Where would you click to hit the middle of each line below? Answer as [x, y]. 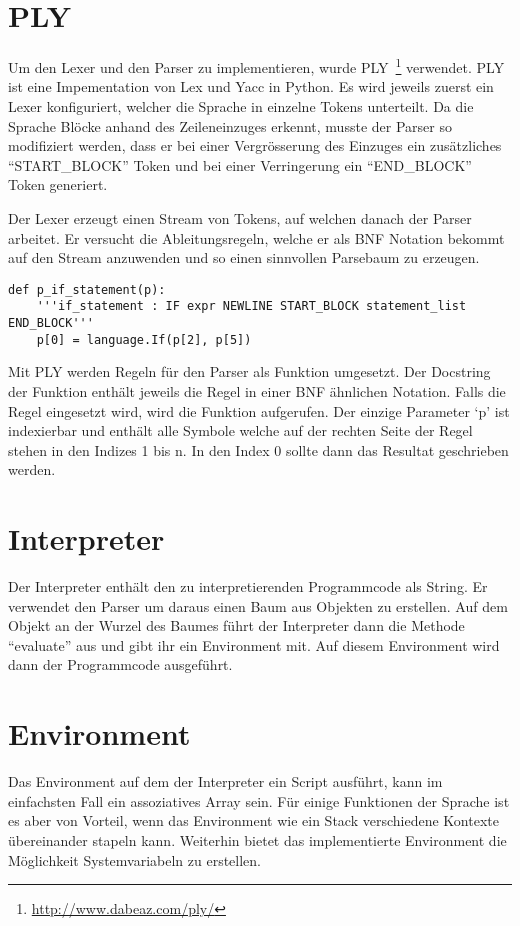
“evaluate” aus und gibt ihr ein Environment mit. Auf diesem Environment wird [254, 644]
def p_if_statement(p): [87, 289]
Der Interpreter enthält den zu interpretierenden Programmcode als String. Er [248, 586]
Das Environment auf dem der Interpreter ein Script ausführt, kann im [225, 781]
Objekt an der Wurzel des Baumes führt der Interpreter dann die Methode [236, 625]
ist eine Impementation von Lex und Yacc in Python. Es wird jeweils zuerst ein [251, 86]
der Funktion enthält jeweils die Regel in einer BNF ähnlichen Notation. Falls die [257, 390]
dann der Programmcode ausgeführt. [120, 664]
